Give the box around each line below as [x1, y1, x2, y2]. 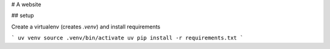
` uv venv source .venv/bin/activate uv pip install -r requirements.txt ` [11, 34, 244, 42]
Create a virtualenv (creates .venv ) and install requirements [11, 23, 161, 30]
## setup [11, 12, 34, 19]
